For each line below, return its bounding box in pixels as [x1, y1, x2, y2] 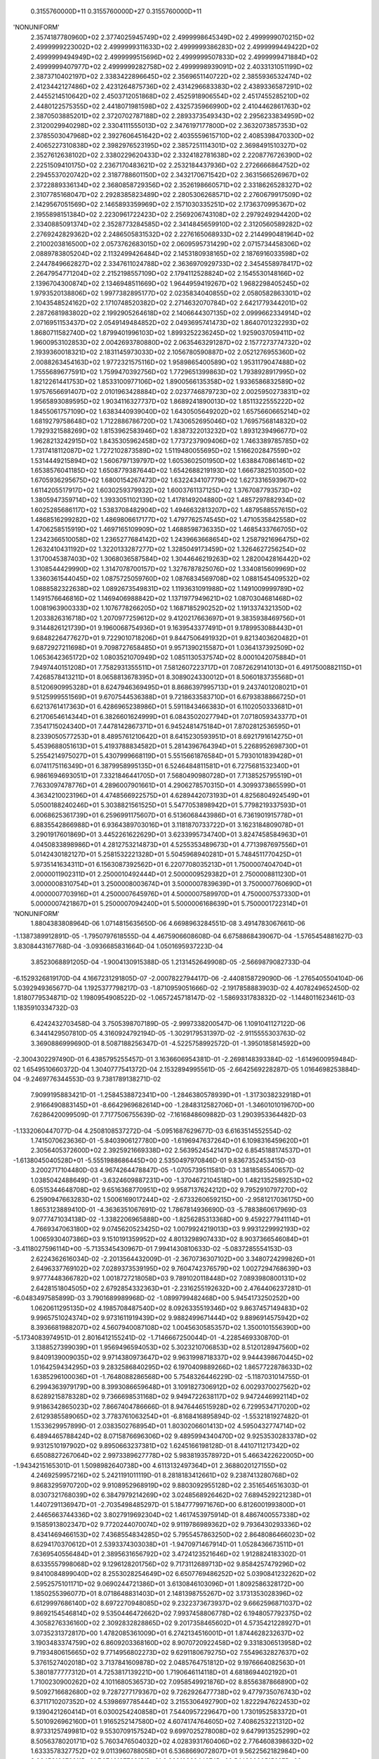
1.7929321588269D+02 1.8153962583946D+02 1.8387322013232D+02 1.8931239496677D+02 [30, 426, 308, 436]
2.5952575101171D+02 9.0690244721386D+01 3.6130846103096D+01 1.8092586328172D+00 [30, 1580, 305, 1588]
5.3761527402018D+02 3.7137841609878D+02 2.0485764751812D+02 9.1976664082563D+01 [30, 1658, 305, 1667]
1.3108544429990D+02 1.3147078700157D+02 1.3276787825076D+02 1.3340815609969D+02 [30, 564, 307, 573]
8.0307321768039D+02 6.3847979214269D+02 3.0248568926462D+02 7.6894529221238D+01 [30, 1491, 312, 1499]
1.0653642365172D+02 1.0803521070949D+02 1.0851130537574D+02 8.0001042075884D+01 [30, 653, 307, 661]
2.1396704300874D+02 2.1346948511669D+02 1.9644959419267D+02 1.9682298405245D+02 [30, 279, 310, 288]
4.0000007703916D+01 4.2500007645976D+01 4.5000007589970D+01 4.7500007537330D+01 [30, 889, 310, 898]
